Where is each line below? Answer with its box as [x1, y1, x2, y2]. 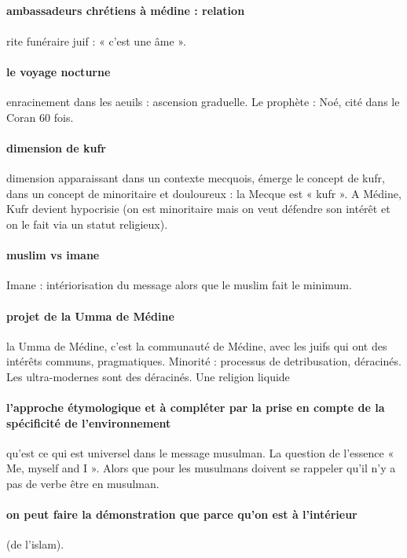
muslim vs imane [6, 247, 100, 263]
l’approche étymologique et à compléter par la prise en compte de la [6, 399, 385, 416]
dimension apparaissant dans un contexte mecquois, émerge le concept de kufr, [6, 170, 385, 186]
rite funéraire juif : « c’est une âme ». [6, 32, 186, 49]
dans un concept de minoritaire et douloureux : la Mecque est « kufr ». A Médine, [6, 185, 401, 201]
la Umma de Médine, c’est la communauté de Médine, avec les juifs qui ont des [6, 337, 387, 354]
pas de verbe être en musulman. [6, 475, 159, 492]
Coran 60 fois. [6, 108, 74, 125]
